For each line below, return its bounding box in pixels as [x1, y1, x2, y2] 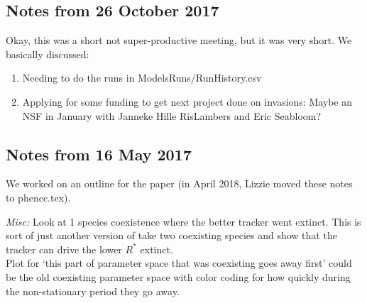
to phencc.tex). [6, 189, 71, 204]
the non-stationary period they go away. [6, 283, 180, 298]
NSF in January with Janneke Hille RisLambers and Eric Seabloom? [22, 108, 322, 123]
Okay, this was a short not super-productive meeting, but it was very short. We [6, 33, 352, 48]
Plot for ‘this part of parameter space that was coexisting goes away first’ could [6, 255, 352, 270]
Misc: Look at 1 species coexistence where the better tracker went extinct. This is [6, 214, 361, 228]
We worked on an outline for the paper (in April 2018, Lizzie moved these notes [6, 176, 353, 191]
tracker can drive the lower [6, 241, 122, 256]
